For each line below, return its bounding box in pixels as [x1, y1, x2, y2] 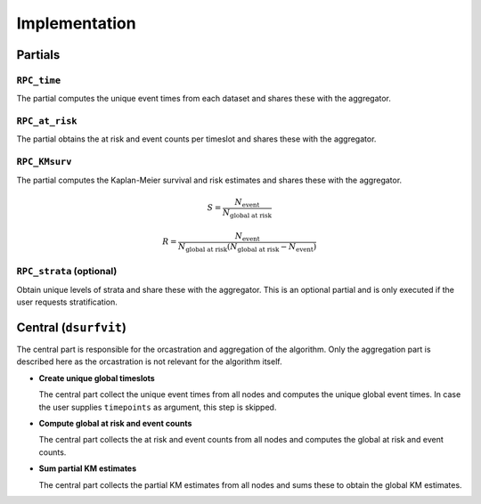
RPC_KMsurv [16, 156, 72, 168]
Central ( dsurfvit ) [16, 320, 126, 335]
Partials [16, 47, 61, 62]
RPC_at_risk [16, 116, 77, 127]
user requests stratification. [16, 297, 118, 307]
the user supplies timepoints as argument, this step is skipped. [38, 402, 277, 412]
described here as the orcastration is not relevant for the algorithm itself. [16, 356, 282, 367]
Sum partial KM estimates [38, 463, 137, 474]
